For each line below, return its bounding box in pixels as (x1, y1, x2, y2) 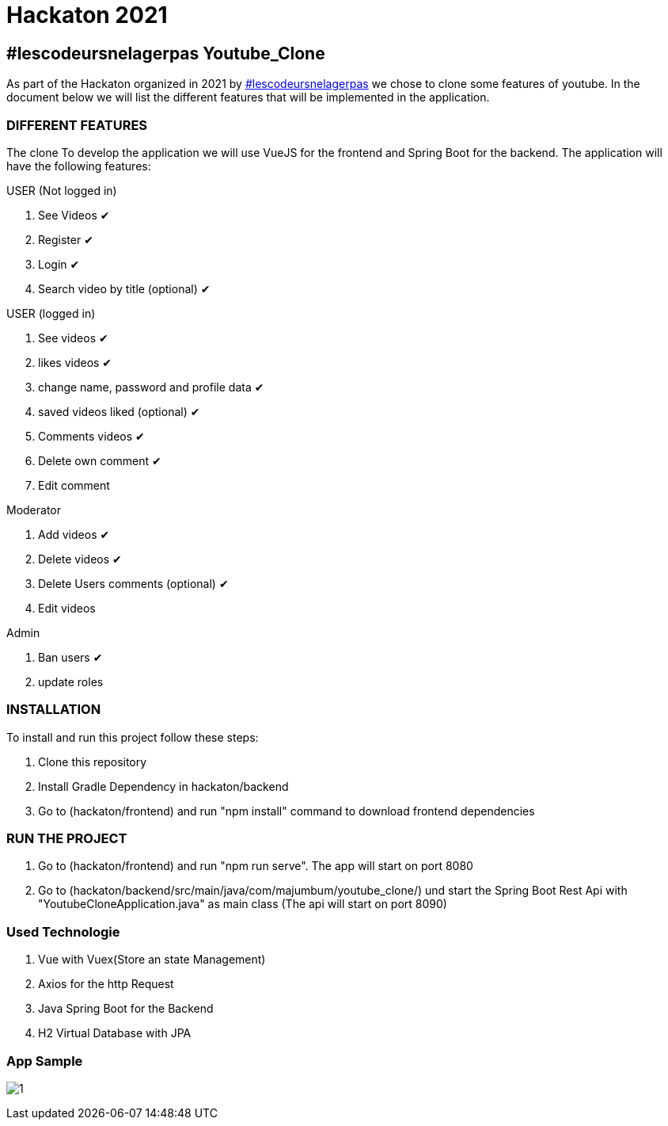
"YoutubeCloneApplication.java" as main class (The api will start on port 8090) (38, 897, 447, 911)
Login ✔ (38, 257, 80, 271)
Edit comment (38, 478, 110, 492)
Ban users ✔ (38, 650, 103, 664)
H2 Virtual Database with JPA (38, 1026, 192, 1040)
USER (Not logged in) (6, 183, 117, 197)
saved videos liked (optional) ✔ (38, 404, 200, 418)
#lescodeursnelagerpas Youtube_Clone (6, 43, 325, 63)
